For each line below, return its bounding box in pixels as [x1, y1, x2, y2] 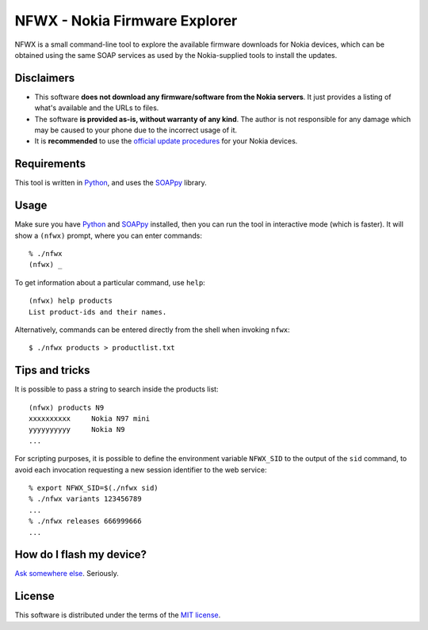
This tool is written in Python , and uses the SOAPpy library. [14, 178, 208, 188]
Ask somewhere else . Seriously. [14, 569, 119, 578]
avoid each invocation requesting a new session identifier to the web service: [14, 464, 267, 475]
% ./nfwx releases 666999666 [29, 517, 142, 526]
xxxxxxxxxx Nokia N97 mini [29, 414, 151, 423]
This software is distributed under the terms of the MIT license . [14, 610, 221, 620]
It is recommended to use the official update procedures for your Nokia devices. [34, 136, 298, 146]
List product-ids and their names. [29, 307, 167, 316]
